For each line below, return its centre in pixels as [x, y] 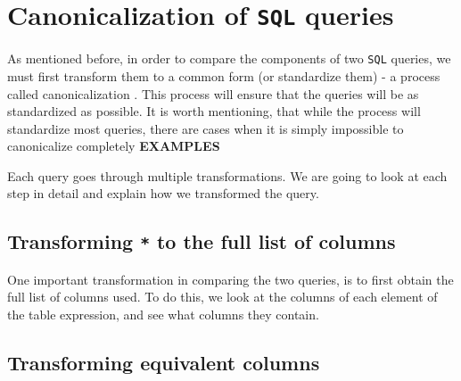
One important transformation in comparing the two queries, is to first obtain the [230, 279]
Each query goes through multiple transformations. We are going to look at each [227, 175]
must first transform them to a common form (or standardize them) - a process [224, 75]
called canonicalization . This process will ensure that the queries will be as [213, 93]
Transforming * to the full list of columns [202, 241]
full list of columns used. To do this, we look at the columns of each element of [222, 297]
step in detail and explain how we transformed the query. [163, 193]
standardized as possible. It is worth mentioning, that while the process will [214, 111]
